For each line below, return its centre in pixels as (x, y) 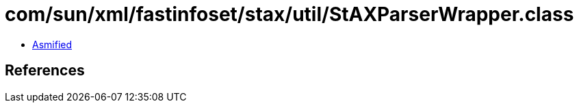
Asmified (52, 44)
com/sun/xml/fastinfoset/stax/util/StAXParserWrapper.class (289, 14)
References (45, 71)
